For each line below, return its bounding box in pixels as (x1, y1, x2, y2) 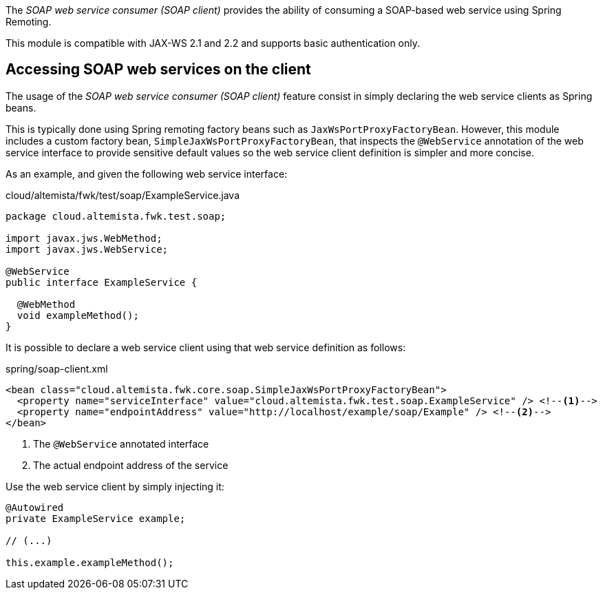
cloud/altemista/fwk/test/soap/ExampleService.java (6, 189, 240, 201)
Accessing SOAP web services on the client (6, 61, 311, 79)
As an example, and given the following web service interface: (6, 167, 288, 180)
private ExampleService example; (6, 512, 186, 524)
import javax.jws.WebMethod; (6, 232, 162, 244)
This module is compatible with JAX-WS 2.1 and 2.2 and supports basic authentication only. (6, 37, 421, 49)
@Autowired (6, 501, 64, 513)
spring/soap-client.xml (6, 362, 108, 375)
